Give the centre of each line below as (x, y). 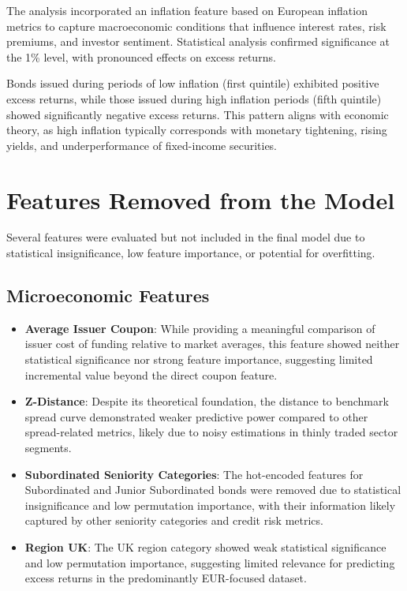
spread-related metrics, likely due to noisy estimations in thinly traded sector (211, 432)
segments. (48, 448)
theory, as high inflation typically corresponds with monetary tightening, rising (197, 130)
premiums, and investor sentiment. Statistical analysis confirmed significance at (198, 41)
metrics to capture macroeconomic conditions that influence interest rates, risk (196, 26)
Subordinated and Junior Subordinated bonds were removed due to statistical (213, 490)
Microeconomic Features (108, 295)
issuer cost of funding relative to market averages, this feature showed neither (212, 344)
